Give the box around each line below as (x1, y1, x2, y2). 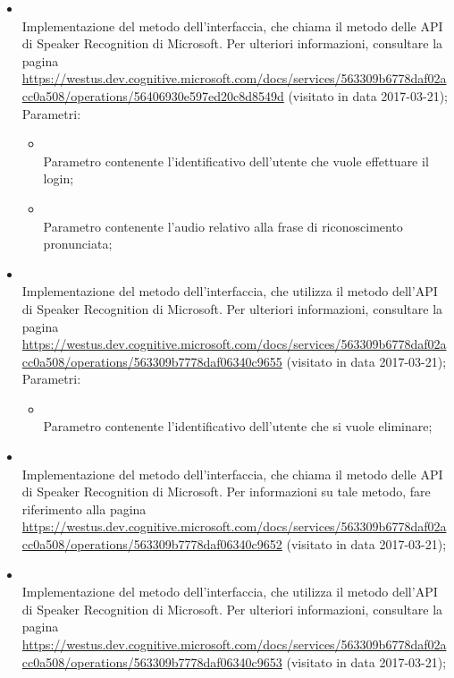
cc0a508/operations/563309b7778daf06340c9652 (21, 535, 282, 554)
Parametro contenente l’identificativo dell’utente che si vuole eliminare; (43, 417, 433, 436)
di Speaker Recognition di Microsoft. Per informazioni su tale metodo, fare (21, 482, 431, 501)
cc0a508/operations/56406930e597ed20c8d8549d (21, 86, 284, 105)
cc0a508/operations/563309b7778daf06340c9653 (21, 652, 282, 671)
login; (43, 169, 74, 188)
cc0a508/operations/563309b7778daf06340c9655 (21, 352, 282, 370)
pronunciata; (43, 234, 113, 253)
